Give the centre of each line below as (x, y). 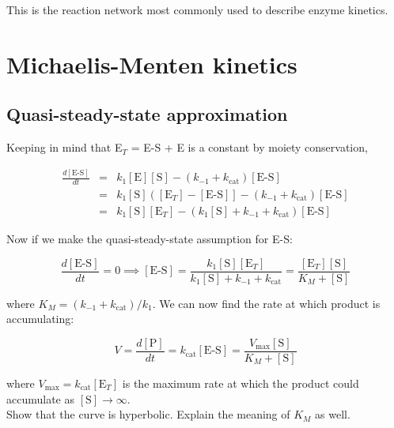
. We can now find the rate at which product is (266, 303)
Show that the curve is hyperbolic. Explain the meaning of (148, 414)
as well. (333, 414)
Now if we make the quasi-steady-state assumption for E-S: (150, 238)
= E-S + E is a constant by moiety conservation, (249, 147)
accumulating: (40, 319)
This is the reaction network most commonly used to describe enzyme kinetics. (197, 9)
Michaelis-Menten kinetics (152, 64)
